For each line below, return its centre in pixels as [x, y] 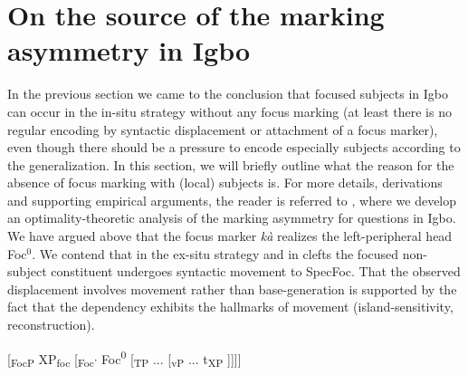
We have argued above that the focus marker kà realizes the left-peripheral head [230, 236]
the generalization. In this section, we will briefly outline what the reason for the [231, 164]
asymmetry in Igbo [129, 50]
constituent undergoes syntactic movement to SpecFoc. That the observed [256, 271]
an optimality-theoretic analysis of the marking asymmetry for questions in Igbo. [232, 218]
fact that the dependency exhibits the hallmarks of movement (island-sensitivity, [230, 307]
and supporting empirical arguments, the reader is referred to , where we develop [232, 200]
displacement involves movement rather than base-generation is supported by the [232, 288]
